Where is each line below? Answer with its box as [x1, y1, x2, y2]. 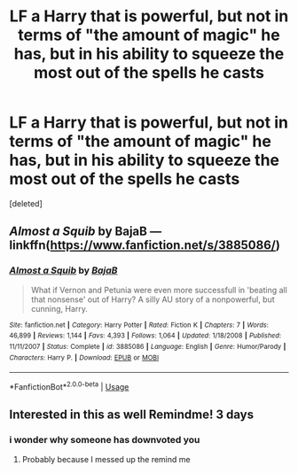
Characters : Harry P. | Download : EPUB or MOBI [9, 353, 160, 362]
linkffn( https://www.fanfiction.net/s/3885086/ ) [9, 237, 281, 253]
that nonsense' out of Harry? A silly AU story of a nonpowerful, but [30, 294, 275, 305]
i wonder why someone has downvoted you [9, 434, 200, 446]
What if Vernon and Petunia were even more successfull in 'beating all [30, 284, 288, 295]
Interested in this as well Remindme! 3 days [9, 407, 255, 423]
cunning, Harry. [30, 303, 89, 314]
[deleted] [9, 198, 43, 209]
